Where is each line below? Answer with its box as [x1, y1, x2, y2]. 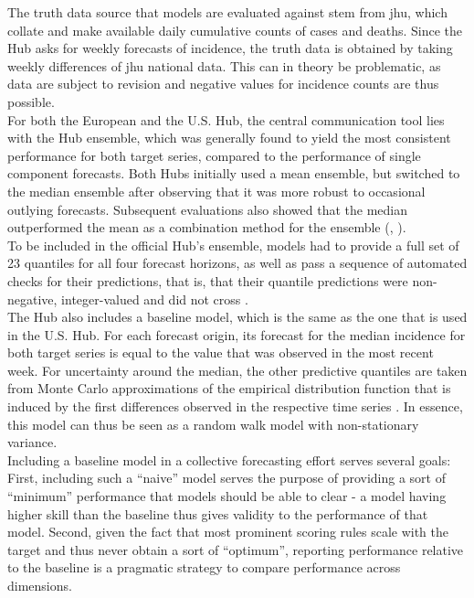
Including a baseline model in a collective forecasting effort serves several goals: [7, 450, 451, 469]
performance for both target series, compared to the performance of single [7, 145, 421, 165]
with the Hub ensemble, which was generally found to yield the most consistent [7, 128, 451, 147]
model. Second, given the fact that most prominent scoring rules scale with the [7, 522, 449, 541]
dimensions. [7, 576, 72, 594]
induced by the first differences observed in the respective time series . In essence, [7, 397, 463, 416]
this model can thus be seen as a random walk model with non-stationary [7, 414, 419, 433]
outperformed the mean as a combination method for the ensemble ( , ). [7, 218, 406, 237]
